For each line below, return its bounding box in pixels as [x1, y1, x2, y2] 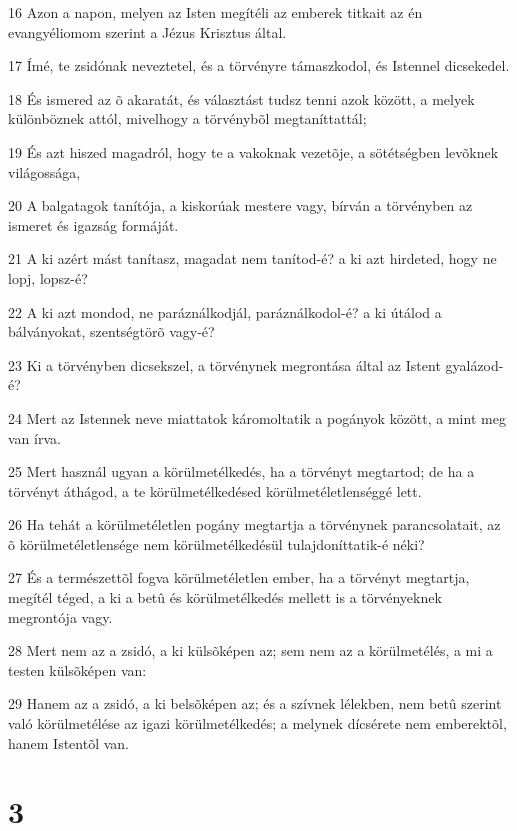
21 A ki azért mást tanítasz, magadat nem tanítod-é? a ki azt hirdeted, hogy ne [8, 248, 497, 269]
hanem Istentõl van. [8, 732, 130, 753]
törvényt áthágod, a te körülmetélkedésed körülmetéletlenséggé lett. [8, 480, 422, 501]
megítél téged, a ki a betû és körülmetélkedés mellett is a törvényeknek [8, 587, 442, 608]
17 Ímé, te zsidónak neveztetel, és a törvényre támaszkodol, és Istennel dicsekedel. [8, 55, 510, 76]
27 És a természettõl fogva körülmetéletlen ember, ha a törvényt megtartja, [8, 567, 470, 588]
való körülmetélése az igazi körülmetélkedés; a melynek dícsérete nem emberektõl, [8, 713, 507, 734]
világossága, [8, 161, 81, 182]
